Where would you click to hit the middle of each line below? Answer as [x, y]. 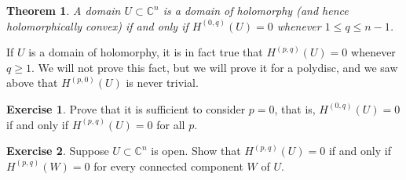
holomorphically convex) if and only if [97, 25]
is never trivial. [162, 83]
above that [32, 83]
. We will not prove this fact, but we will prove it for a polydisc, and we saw [214, 67]
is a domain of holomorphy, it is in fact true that [146, 52]
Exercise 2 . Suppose [58, 151]
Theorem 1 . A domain [64, 10]
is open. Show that [196, 151]
